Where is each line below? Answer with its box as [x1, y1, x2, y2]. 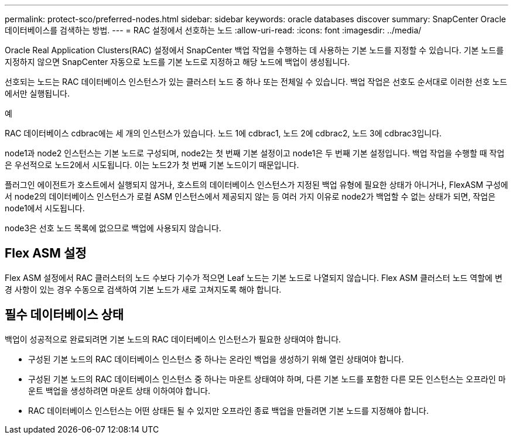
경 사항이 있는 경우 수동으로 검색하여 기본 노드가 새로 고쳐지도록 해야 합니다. [5, 284, 282, 294]
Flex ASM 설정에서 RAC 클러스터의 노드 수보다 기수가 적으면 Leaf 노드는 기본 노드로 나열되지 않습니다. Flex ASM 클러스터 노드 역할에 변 [5, 272, 502, 283]
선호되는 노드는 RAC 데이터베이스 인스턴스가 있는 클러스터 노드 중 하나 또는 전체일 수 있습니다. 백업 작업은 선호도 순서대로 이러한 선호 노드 [5, 77, 508, 87]
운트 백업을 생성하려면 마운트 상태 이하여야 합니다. [28, 385, 211, 396]
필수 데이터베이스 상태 [5, 307, 124, 323]
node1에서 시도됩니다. [5, 203, 85, 213]
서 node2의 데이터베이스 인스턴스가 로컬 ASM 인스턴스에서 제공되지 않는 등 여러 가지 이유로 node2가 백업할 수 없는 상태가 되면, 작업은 [5, 191, 496, 201]
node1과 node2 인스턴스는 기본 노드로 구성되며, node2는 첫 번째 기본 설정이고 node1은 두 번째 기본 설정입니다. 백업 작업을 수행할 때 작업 [5, 148, 505, 158]
